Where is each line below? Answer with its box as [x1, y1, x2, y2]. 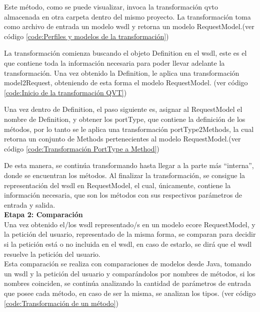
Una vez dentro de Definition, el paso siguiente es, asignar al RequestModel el [4, 104, 242, 114]
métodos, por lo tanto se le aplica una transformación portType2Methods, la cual [4, 123, 254, 134]
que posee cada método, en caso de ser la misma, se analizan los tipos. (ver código [4, 288, 256, 298]
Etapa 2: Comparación [4, 209, 83, 220]
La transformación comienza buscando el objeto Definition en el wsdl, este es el [4, 48, 247, 58]
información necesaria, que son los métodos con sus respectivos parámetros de [4, 190, 242, 200]
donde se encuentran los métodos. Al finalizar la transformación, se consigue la [4, 170, 245, 180]
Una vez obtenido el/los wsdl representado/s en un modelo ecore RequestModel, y [4, 219, 255, 229]
